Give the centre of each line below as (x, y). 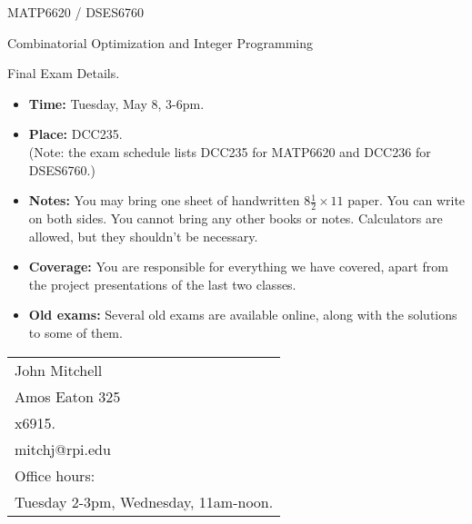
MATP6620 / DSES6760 (75, 12)
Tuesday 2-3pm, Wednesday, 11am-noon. (144, 501)
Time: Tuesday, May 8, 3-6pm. (116, 103)
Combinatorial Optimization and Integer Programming (160, 42)
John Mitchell (59, 370)
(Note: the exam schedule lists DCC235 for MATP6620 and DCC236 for (230, 151)
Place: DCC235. (75, 134)
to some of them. (75, 332)
